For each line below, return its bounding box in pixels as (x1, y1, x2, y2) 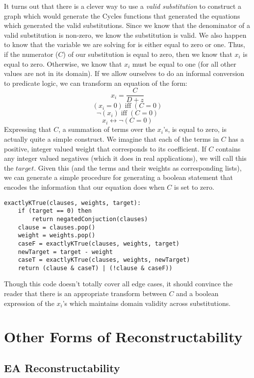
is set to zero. (174, 181, 214, 192)
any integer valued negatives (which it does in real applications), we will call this (4, 153, 247, 163)
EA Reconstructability (4, 360, 120, 376)
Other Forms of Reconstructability (4, 327, 243, 347)
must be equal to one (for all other (132, 58, 236, 69)
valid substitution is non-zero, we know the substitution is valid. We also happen (4, 29, 247, 40)
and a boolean (176, 288, 219, 299)
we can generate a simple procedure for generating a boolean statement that (4, 172, 233, 182)
